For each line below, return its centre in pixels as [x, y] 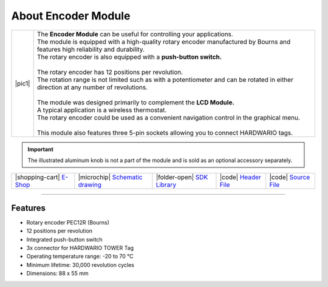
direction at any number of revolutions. [92, 87]
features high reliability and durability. [91, 49]
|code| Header [240, 177]
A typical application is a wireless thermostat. [102, 110]
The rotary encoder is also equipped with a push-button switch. [129, 56]
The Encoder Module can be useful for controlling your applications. [135, 34]
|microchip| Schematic [110, 177]
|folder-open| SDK [182, 177]
